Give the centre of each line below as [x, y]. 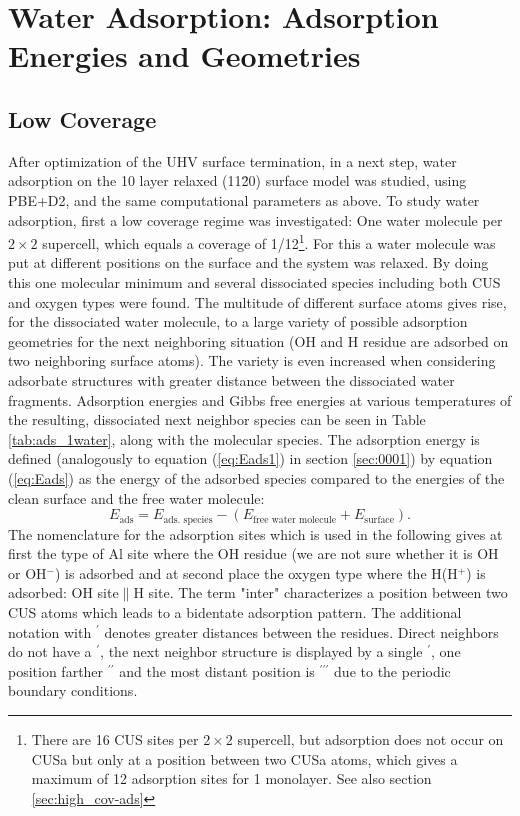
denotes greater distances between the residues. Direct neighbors [301, 631]
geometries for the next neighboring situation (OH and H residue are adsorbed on [258, 340]
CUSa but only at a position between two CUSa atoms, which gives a [244, 758]
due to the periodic [392, 670]
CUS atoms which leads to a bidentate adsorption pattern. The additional [235, 611]
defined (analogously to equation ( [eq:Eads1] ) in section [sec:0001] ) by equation [250, 458]
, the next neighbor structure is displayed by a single [261, 651]
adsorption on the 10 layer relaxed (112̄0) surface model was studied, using [237, 180]
